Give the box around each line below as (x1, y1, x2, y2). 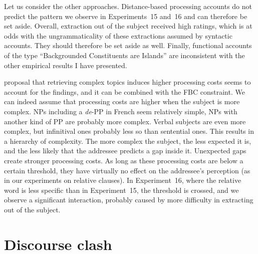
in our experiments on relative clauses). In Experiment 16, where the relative (4, 175, 241, 185)
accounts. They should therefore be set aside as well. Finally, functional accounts (4, 40, 252, 51)
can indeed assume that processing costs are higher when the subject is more (4, 96, 240, 107)
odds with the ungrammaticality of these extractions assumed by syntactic (4, 30, 232, 41)
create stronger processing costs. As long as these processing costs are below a (4, 155, 243, 165)
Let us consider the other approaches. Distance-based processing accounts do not (4, 1, 252, 11)
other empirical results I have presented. (4, 60, 127, 70)
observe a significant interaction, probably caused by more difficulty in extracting (4, 194, 253, 205)
